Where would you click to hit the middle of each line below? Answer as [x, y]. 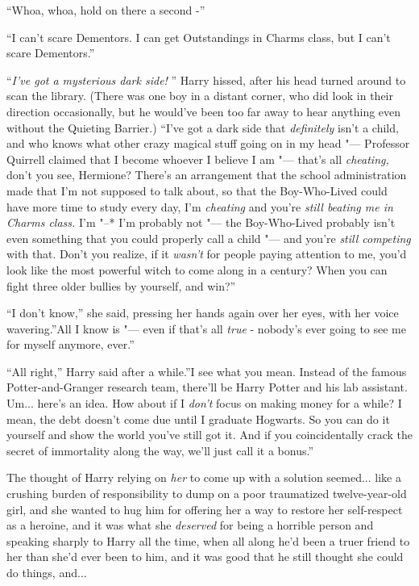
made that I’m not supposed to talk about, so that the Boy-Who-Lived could [197, 190]
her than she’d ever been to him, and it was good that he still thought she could [205, 557]
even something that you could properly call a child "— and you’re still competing [209, 238]
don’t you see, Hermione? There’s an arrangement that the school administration [207, 175]
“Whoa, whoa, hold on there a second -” [106, 10]
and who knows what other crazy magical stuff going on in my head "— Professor [208, 143]
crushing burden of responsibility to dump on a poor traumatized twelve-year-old [207, 494]
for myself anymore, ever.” [71, 344]
